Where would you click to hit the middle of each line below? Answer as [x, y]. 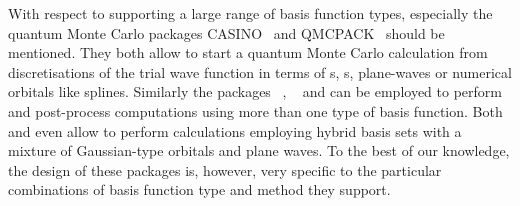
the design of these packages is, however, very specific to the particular [225, 169]
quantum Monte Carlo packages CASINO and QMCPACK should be [226, 32]
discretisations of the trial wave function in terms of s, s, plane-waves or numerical [260, 71]
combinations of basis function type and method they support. [199, 189]
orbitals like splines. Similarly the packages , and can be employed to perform [255, 91]
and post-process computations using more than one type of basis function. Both [255, 110]
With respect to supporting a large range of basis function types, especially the [250, 13]
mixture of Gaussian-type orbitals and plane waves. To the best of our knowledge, [259, 150]
